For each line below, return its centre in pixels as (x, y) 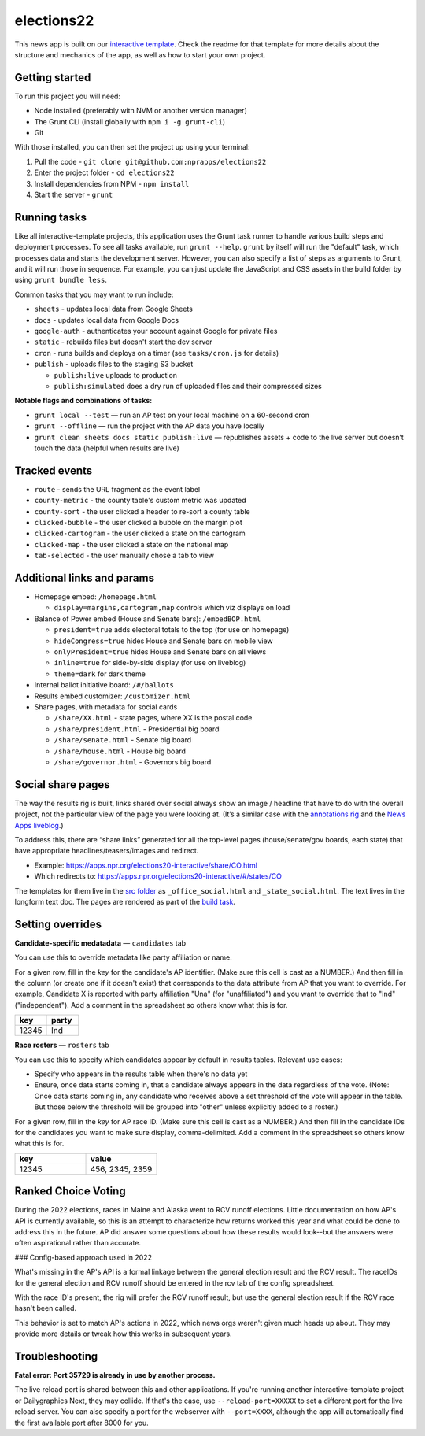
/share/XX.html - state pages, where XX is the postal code (153, 718)
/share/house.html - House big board (120, 751)
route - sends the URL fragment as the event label (117, 489)
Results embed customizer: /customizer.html (113, 696)
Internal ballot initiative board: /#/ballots (104, 685)
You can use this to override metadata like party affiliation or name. (123, 957)
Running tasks (50, 217)
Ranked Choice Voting (70, 1192)
